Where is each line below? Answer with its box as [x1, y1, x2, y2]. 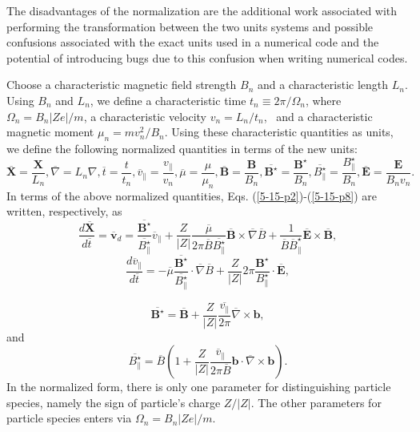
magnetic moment [6, 123, 94, 140]
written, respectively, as [6, 203, 122, 220]
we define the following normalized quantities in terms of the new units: [6, 139, 358, 156]
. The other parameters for [250, 394, 382, 410]
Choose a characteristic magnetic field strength [6, 76, 237, 93]
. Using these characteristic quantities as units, [164, 123, 394, 140]
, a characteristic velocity [83, 107, 206, 124]
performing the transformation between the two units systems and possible [6, 18, 374, 34]
